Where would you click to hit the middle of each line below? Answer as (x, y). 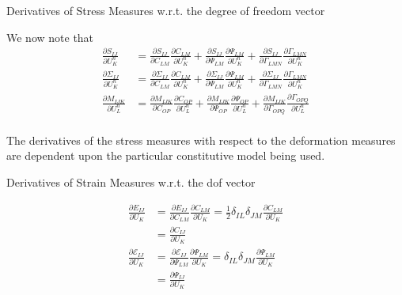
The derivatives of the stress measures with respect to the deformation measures (201, 140)
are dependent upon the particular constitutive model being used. (166, 155)
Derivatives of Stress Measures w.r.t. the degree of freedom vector (166, 10)
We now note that (50, 37)
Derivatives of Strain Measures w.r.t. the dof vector (131, 182)
